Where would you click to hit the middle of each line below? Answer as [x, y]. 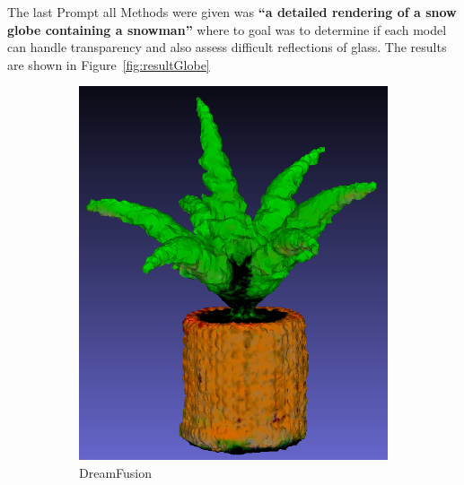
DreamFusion [116, 472]
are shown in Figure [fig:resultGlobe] [109, 64]
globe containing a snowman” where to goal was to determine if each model [227, 29]
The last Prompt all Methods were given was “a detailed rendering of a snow [232, 12]
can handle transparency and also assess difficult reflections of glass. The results [227, 47]
